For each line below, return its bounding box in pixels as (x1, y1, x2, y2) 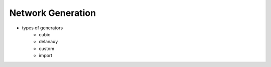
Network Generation (9, 7, 96, 18)
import (39, 53, 53, 59)
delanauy (39, 39, 58, 45)
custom (39, 45, 55, 52)
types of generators (22, 25, 63, 31)
